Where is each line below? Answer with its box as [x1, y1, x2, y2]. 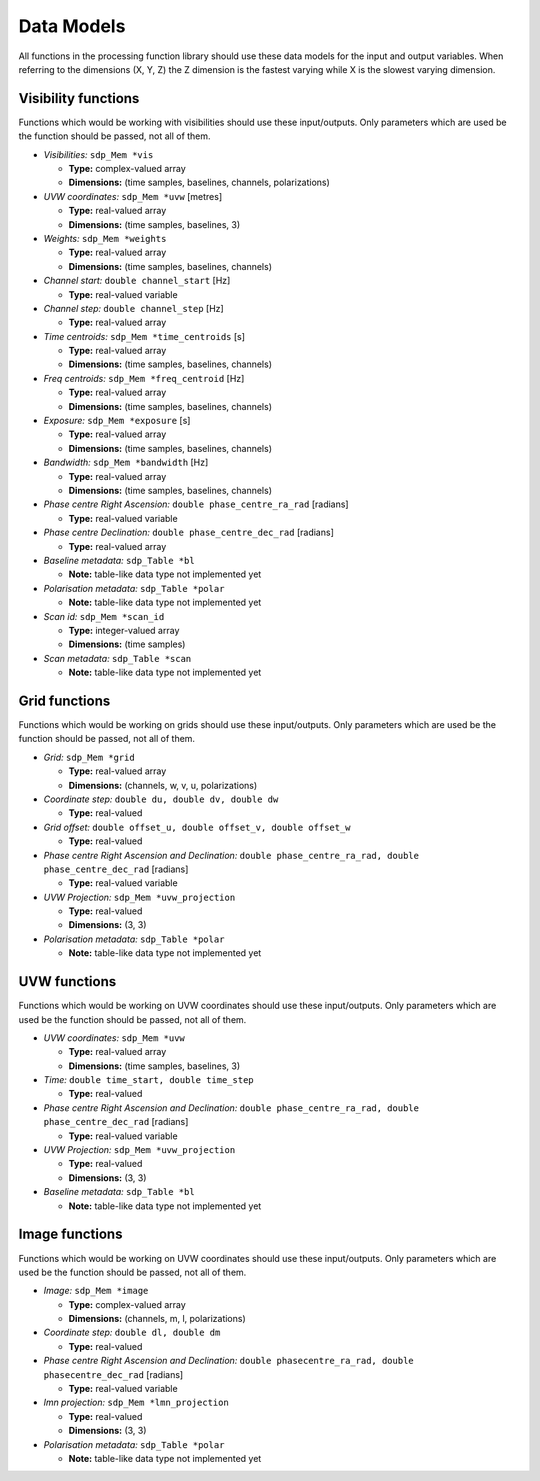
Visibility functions [18, 90, 140, 107]
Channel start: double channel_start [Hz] [43, 275, 231, 287]
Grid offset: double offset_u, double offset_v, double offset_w [43, 821, 351, 833]
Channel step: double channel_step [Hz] [43, 302, 224, 314]
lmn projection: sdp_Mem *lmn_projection [43, 1396, 229, 1409]
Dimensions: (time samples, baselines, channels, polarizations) [68, 176, 330, 189]
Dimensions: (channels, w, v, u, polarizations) [68, 779, 258, 791]
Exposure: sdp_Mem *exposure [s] [43, 415, 191, 427]
